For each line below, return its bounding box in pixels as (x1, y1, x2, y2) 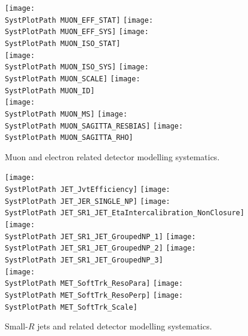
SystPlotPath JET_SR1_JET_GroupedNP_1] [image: (5, 232, 196, 241)
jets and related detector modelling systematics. (37, 320, 212, 332)
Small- (5, 320, 28, 332)
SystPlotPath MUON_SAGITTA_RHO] (5, 133, 133, 142)
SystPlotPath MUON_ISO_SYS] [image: (5, 63, 149, 72)
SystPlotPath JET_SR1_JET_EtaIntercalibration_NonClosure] (5, 209, 244, 218)
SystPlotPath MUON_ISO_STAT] (5, 39, 121, 48)
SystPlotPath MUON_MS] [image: (5, 109, 128, 118)
